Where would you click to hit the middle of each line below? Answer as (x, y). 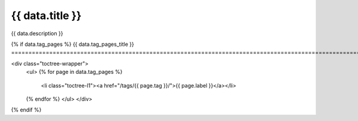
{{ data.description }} (37, 33)
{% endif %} (26, 110)
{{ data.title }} (46, 15)
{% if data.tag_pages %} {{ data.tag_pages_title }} (72, 44)
